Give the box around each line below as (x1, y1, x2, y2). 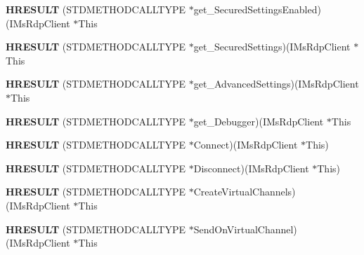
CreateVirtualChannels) (193, 184, 296, 199)
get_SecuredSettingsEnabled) (193, 2, 321, 16)
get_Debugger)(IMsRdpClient (193, 113, 324, 128)
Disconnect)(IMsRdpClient (193, 160, 309, 175)
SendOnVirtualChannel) (193, 221, 297, 236)
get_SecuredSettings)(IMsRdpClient (193, 39, 351, 54)
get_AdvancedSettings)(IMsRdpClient (193, 76, 359, 91)
